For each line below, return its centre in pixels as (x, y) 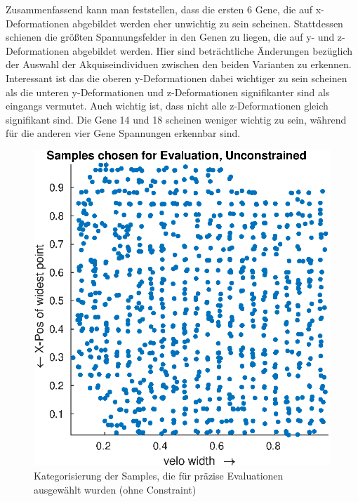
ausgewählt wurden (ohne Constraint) (115, 489)
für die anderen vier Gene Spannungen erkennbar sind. (123, 133)
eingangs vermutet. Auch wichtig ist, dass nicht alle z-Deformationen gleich (167, 106)
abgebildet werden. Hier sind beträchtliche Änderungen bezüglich (213, 50)
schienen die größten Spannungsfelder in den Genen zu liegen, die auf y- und (170, 37)
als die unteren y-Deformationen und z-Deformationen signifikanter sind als (168, 92)
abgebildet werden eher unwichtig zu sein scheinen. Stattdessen (208, 23)
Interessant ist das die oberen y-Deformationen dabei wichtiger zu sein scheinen (177, 78)
